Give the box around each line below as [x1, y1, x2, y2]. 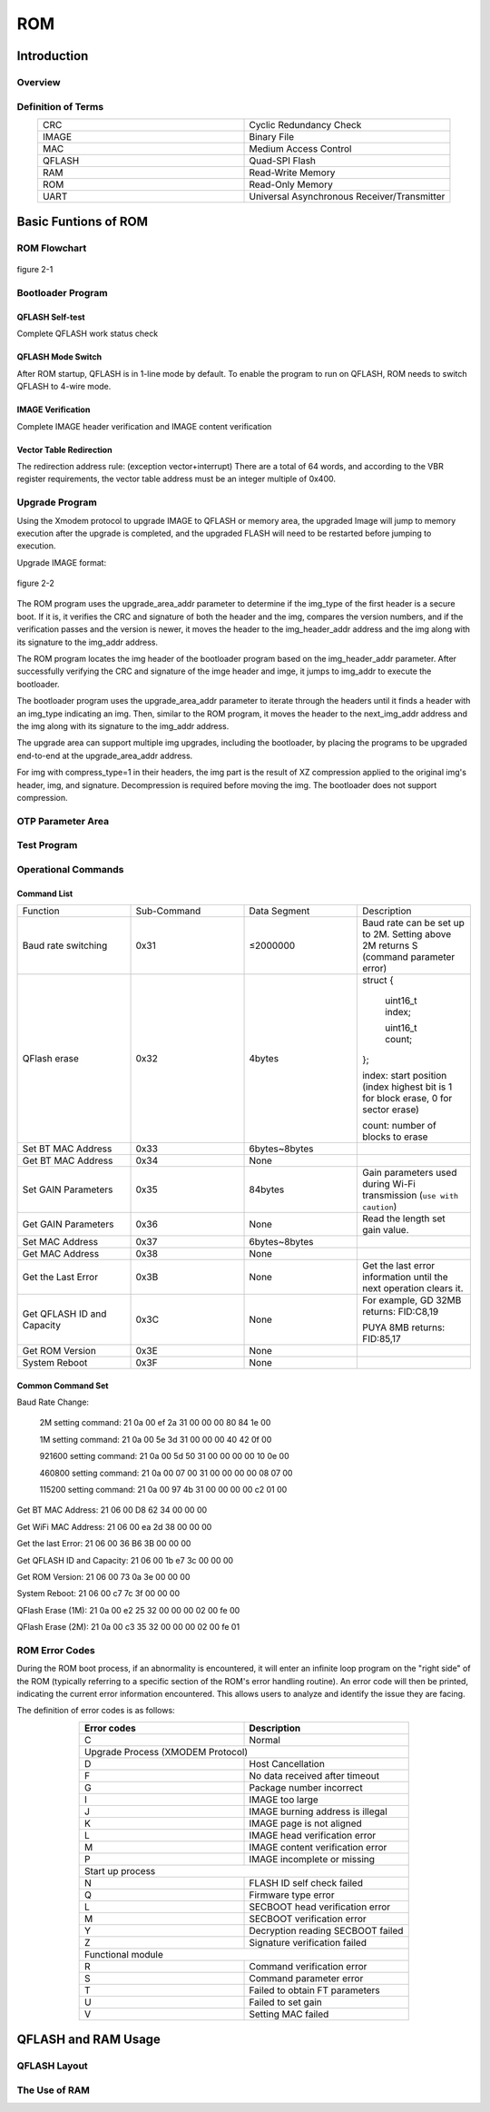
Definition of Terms [16, 100, 104, 113]
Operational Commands [16, 863, 124, 875]
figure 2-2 [16, 577, 54, 589]
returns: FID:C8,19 [361, 1306, 439, 1318]
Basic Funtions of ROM [16, 214, 149, 230]
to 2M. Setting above [361, 928, 452, 940]
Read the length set [361, 1212, 446, 1225]
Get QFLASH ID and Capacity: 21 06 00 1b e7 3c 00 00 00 [16, 1554, 234, 1565]
